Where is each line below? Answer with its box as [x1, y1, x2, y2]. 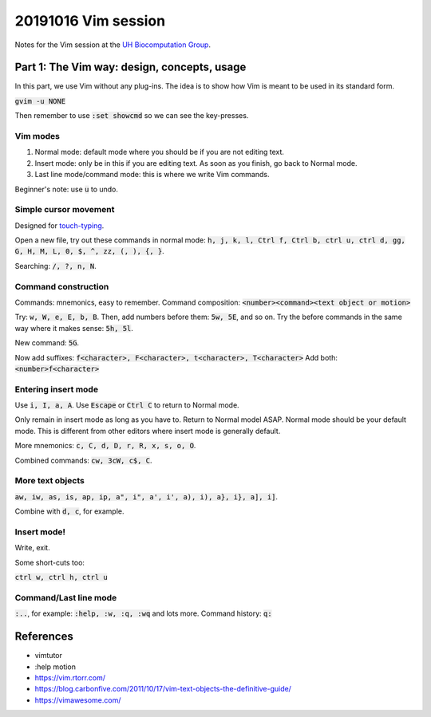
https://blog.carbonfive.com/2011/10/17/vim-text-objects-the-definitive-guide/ [34, 684, 291, 694]
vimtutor [34, 651, 63, 660]
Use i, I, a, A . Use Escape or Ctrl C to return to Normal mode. [14, 400, 239, 410]
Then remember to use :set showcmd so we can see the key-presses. [14, 111, 249, 120]
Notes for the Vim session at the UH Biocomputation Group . [14, 40, 212, 49]
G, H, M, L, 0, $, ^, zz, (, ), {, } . [14, 246, 165, 256]
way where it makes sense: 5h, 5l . [14, 323, 133, 333]
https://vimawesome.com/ [34, 695, 121, 705]
